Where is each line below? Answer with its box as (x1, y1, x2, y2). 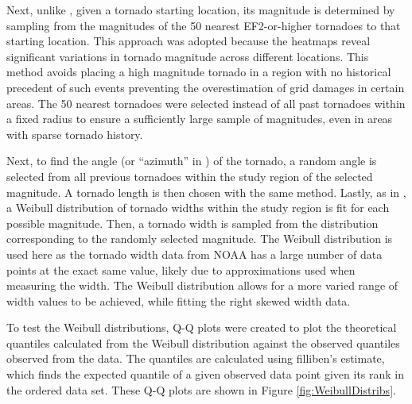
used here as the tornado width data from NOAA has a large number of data (6, 245, 383, 262)
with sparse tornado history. (6, 125, 143, 142)
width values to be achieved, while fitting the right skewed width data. (6, 292, 351, 309)
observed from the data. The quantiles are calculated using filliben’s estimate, (6, 350, 385, 367)
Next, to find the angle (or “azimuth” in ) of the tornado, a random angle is (6, 152, 377, 169)
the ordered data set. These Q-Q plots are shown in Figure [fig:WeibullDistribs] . (6, 381, 396, 398)
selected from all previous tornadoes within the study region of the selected (6, 167, 373, 184)
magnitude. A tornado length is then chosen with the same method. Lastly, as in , (6, 183, 406, 200)
